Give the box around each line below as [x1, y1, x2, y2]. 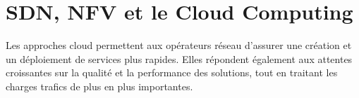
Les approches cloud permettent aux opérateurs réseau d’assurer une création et [6, 38, 352, 52]
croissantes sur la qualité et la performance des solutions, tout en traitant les [6, 65, 338, 80]
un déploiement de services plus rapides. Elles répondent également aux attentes [6, 51, 353, 66]
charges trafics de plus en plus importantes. [6, 78, 193, 93]
